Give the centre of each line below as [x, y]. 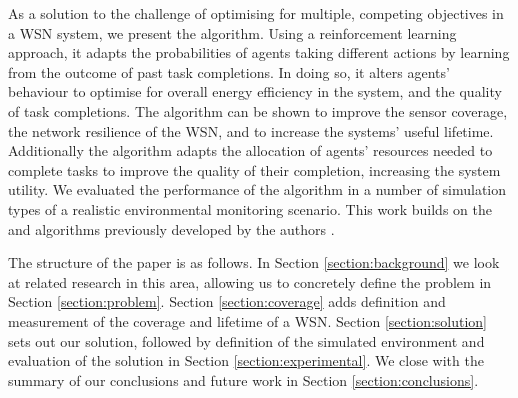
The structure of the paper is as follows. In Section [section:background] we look [254, 262]
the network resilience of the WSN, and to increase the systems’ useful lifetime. [251, 130]
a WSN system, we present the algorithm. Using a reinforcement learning [232, 32]
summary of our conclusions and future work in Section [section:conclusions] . [243, 379]
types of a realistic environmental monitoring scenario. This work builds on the [250, 208]
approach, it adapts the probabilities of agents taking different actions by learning [259, 52]
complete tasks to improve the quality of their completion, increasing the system [254, 169]
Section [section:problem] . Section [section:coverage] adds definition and [227, 301]
